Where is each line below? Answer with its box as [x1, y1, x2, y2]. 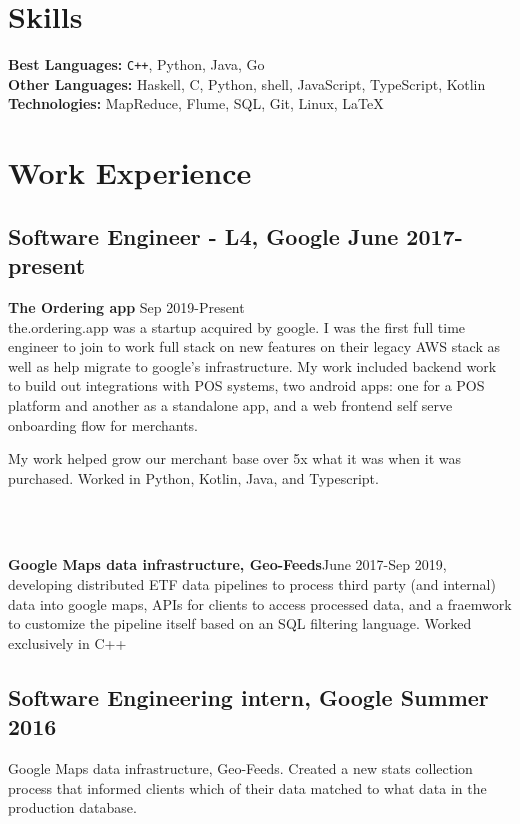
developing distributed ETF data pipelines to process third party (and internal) [8, 574, 496, 595]
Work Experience [8, 152, 252, 193]
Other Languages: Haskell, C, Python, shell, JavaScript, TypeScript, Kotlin [8, 73, 486, 94]
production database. [8, 797, 137, 818]
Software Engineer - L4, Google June [8, 220, 399, 251]
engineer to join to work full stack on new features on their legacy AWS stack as [8, 336, 500, 357]
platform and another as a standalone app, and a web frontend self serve [8, 394, 453, 415]
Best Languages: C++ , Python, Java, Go [8, 54, 265, 75]
